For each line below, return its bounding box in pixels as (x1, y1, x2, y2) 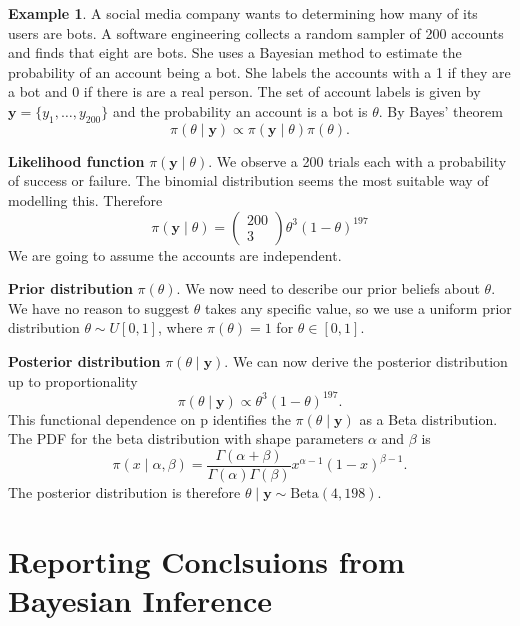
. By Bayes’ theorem (378, 100, 503, 121)
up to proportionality (8, 370, 138, 391)
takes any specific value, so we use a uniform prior (204, 297, 512, 318)
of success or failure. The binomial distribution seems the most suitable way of (8, 170, 489, 191)
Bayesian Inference (8, 579, 273, 620)
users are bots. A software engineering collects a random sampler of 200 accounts (8, 22, 504, 43)
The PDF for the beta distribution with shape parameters (8, 428, 364, 449)
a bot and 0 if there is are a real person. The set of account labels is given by (8, 81, 481, 102)
